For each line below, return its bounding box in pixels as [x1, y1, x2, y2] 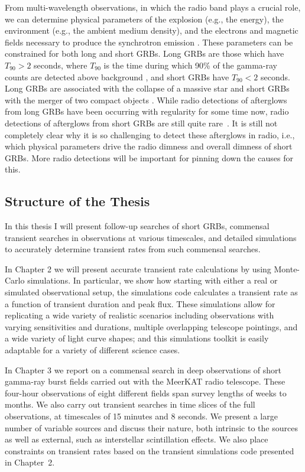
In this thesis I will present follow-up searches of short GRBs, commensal [5, 220, 270, 232]
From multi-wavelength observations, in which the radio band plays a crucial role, [5, 1, 301, 13]
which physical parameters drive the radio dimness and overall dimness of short [5, 140, 293, 152]
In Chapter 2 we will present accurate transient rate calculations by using [5, 262, 271, 275]
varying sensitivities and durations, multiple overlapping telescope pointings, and [5, 320, 298, 333]
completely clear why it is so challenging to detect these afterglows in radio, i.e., [5, 128, 295, 141]
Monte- [274, 262, 300, 275]
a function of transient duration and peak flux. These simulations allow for [5, 297, 275, 310]
